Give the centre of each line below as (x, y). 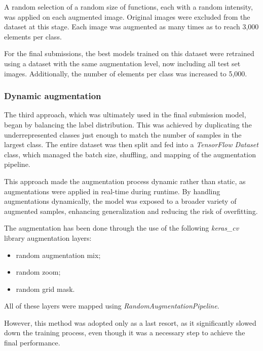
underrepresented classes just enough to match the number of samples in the (123, 134)
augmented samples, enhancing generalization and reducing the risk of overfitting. (131, 211)
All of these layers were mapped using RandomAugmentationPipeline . (112, 306)
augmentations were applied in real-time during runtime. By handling (112, 191)
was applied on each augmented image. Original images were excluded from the (127, 16)
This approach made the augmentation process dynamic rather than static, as (125, 181)
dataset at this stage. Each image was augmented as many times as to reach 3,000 (131, 27)
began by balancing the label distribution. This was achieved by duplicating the (128, 124)
